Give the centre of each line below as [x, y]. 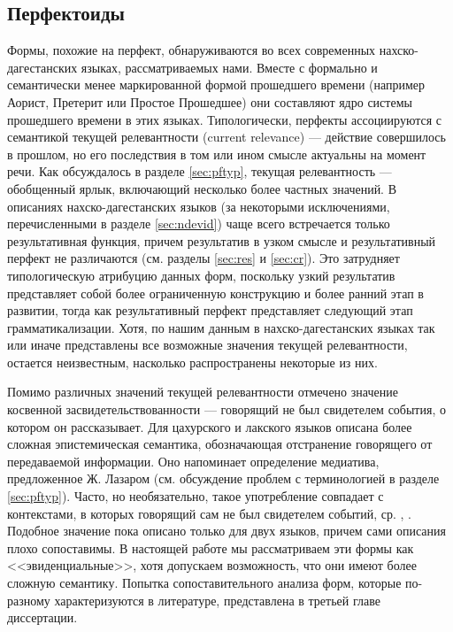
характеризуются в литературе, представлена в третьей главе [217, 600]
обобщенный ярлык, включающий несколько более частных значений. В [202, 188]
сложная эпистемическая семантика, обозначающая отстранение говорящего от [220, 444]
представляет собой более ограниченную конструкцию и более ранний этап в [215, 293]
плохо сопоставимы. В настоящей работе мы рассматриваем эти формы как [211, 547]
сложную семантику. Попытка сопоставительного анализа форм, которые [204, 583]
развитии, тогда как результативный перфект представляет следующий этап [210, 310]
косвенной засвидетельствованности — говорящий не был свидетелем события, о [226, 409]
